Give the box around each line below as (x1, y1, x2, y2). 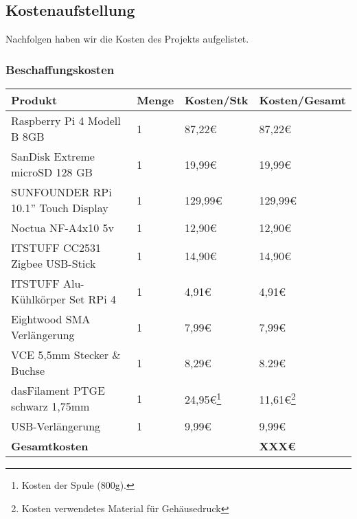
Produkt (11, 92, 58, 108)
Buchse (11, 362, 45, 379)
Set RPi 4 (69, 291, 117, 308)
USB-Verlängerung (11, 418, 101, 435)
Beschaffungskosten (5, 60, 115, 78)
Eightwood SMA (11, 311, 91, 327)
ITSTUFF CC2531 (11, 240, 102, 256)
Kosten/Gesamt (259, 92, 346, 108)
